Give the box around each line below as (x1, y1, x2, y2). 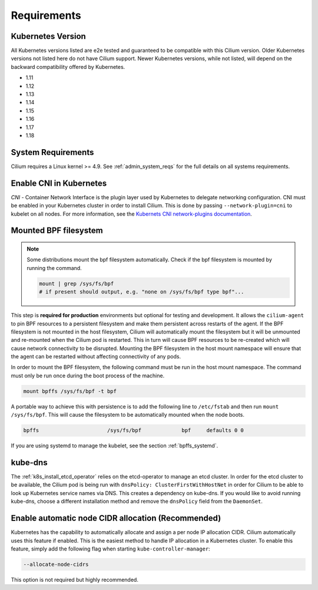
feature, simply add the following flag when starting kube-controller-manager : (11, 545, 210, 552)
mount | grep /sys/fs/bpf (39, 280, 114, 287)
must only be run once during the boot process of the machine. (11, 372, 165, 379)
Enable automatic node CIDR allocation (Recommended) (11, 513, 221, 523)
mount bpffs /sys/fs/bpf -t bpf (23, 388, 117, 394)
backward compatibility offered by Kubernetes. (11, 63, 125, 70)
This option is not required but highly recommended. (11, 576, 138, 583)
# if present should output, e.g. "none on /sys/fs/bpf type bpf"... (39, 289, 244, 295)
